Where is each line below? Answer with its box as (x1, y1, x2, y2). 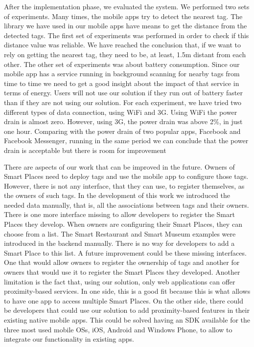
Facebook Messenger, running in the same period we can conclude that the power (4, 135, 249, 146)
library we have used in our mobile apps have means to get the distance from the (4, 21, 247, 31)
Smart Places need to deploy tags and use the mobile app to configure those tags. (4, 171, 249, 181)
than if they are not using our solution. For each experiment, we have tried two (4, 97, 242, 107)
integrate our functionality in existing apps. (4, 334, 134, 344)
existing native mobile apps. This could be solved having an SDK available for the (4, 315, 251, 325)
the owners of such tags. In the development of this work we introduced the (4, 190, 230, 200)
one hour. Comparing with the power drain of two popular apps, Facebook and (4, 126, 241, 136)
